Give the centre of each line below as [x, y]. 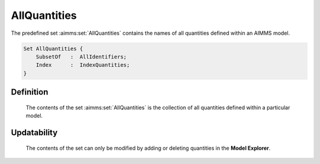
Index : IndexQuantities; [83, 65]
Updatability [34, 132]
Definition [30, 92]
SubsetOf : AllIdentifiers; [81, 57]
